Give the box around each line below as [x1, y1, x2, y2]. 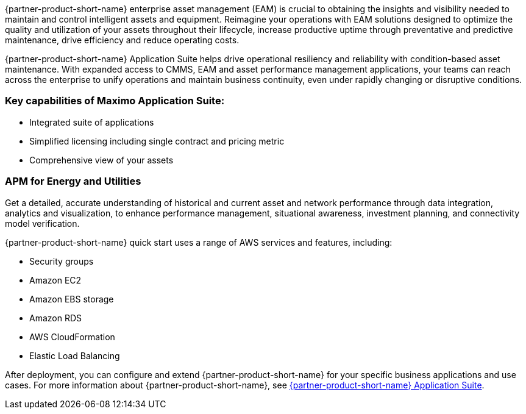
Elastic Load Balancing [29, 350, 120, 361]
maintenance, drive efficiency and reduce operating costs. [5, 35, 240, 45]
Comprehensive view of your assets [29, 154, 174, 165]
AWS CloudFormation [29, 331, 115, 342]
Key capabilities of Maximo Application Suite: [5, 95, 225, 107]
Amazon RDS [29, 312, 82, 323]
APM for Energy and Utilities [5, 175, 141, 188]
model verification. [5, 218, 80, 229]
